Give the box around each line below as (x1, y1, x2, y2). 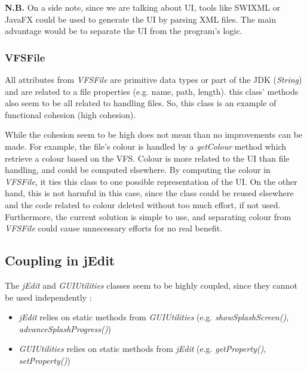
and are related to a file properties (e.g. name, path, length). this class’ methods (5, 85, 299, 97)
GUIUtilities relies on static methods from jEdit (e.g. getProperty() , (19, 342, 266, 355)
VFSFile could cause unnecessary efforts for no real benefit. (5, 222, 222, 234)
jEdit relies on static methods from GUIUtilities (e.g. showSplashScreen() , (19, 311, 289, 323)
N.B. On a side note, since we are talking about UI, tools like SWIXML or (5, 1, 281, 13)
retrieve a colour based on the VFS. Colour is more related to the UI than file (5, 152, 290, 164)
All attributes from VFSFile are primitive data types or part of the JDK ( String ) (5, 73, 302, 85)
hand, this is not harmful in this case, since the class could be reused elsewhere (5, 187, 294, 199)
